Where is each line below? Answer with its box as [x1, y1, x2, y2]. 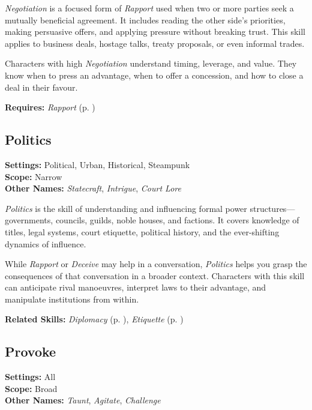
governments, [5, 214, 53, 226]
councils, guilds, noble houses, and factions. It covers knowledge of [55, 214, 299, 226]
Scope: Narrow [5, 170, 62, 182]
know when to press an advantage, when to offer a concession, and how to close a [5, 68, 304, 81]
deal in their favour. [5, 80, 78, 93]
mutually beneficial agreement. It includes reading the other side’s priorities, [5, 13, 286, 26]
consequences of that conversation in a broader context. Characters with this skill [5, 269, 305, 282]
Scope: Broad [5, 382, 58, 394]
